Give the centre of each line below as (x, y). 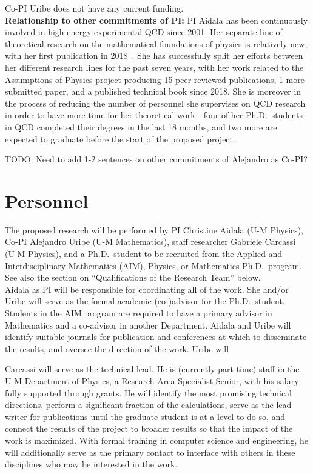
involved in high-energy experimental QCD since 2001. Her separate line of (144, 32)
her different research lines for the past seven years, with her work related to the (154, 67)
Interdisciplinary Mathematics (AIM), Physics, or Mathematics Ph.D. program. (153, 265)
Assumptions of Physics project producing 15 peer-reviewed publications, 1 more (155, 79)
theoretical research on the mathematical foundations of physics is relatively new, (156, 43)
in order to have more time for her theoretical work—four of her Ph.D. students (154, 115)
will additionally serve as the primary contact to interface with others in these (150, 452)
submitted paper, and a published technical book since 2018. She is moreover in (153, 91)
